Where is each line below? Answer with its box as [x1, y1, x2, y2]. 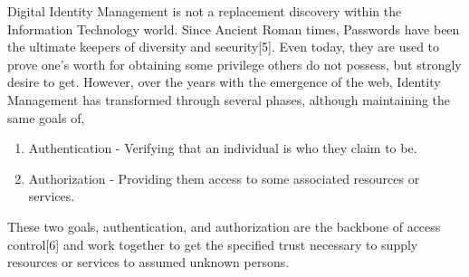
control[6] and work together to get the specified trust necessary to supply [7, 234, 418, 253]
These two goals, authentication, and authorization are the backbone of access [7, 216, 441, 235]
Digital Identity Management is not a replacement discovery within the [7, 2, 402, 20]
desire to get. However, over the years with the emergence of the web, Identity [7, 72, 441, 91]
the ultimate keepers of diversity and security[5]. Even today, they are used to [7, 37, 440, 56]
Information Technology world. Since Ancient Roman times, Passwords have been [7, 19, 460, 38]
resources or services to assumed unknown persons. [7, 253, 290, 272]
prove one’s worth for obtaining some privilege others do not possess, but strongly [7, 54, 462, 73]
